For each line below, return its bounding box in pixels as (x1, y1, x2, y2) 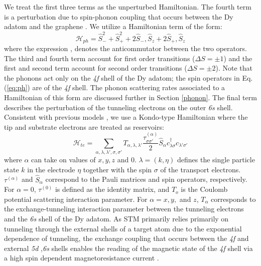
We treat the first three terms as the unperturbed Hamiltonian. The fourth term (4, 2, 251, 12)
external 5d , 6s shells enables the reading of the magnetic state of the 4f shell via (4, 242, 253, 253)
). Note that (215, 63, 252, 73)
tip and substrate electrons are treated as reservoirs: (4, 121, 164, 132)
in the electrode (27, 164, 75, 174)
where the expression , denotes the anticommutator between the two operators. (4, 43, 247, 53)
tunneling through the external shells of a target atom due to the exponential (4, 223, 242, 233)
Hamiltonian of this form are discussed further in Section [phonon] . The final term (4, 92, 257, 102)
